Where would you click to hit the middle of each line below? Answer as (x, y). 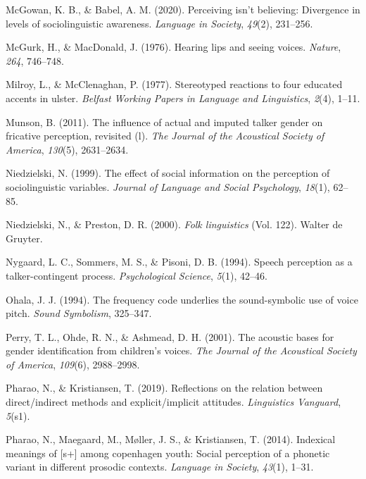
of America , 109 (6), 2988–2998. (73, 364)
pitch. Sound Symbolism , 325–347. (79, 313)
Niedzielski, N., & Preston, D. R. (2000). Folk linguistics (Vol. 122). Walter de (174, 224)
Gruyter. (24, 238)
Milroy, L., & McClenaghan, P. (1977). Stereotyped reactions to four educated (174, 84)
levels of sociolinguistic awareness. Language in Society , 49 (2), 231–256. (159, 23)
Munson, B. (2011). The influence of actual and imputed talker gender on (164, 122)
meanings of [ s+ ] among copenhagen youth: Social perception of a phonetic (168, 453)
